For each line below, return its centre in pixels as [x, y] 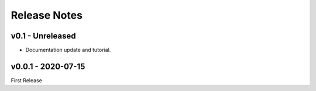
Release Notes [47, 15]
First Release [26, 80]
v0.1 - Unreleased [43, 36]
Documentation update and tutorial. [68, 50]
